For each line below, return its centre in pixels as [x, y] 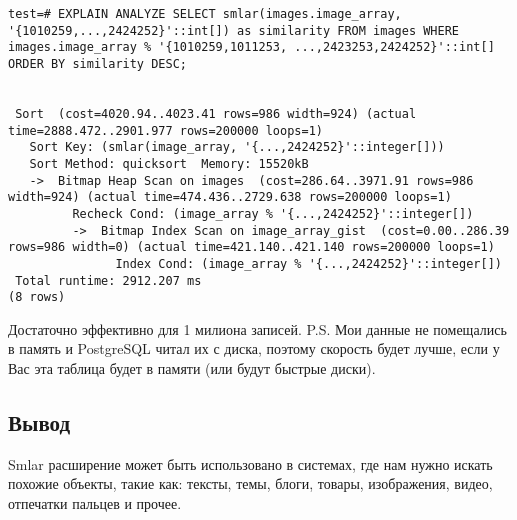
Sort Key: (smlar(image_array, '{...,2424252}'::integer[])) [237, 147]
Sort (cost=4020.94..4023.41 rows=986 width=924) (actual [216, 113]
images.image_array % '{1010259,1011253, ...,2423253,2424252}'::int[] [251, 47]
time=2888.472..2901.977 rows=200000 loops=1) [165, 130]
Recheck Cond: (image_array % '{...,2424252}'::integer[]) [273, 213]
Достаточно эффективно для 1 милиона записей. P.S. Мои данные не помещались [257, 328]
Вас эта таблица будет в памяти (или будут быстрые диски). [192, 368]
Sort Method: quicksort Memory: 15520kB [169, 163]
